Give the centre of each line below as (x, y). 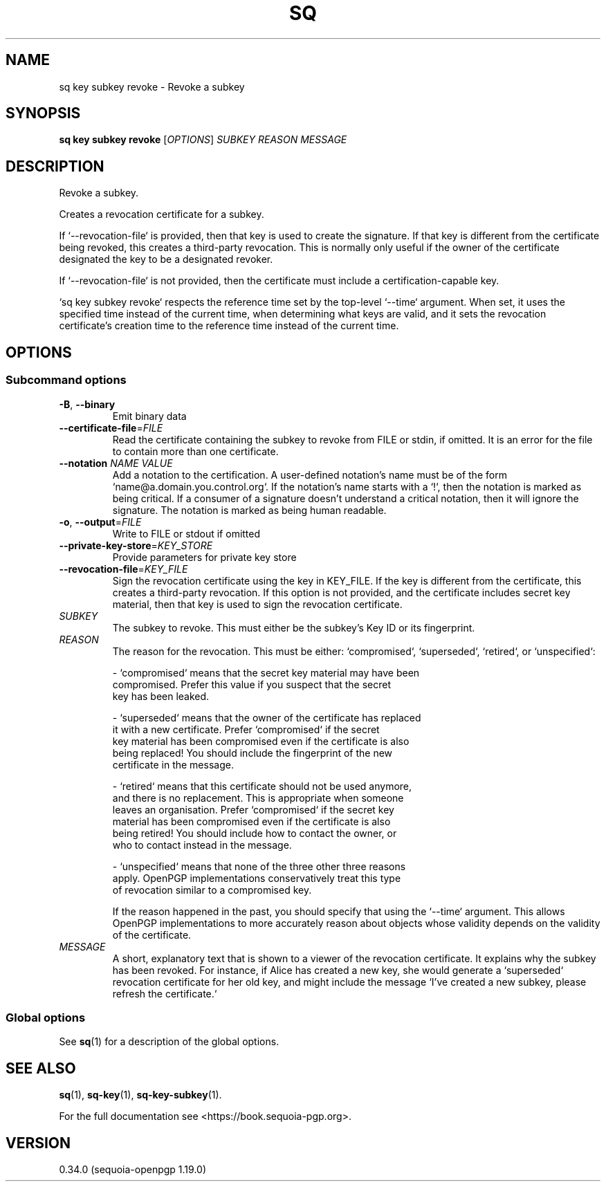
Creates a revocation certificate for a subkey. (162, 214)
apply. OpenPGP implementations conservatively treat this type (257, 878)
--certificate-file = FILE (111, 427)
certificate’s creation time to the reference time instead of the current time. (229, 326)
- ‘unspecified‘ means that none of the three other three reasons (259, 866)
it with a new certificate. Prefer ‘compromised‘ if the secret (246, 729)
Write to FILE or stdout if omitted (186, 533)
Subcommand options (66, 380)
